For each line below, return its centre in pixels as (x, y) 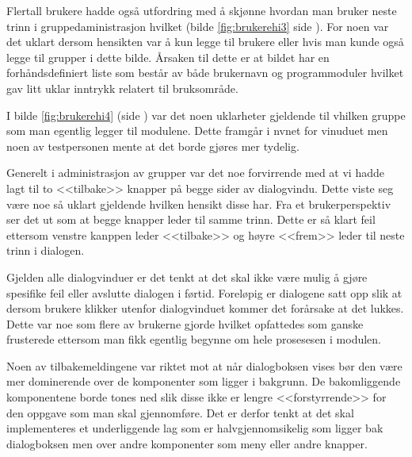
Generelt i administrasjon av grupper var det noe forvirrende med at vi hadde (195, 173)
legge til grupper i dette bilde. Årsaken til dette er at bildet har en (168, 57)
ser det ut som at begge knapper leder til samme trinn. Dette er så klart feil (191, 219)
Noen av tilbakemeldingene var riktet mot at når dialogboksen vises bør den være (204, 365)
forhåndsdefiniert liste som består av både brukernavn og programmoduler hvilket (205, 73)
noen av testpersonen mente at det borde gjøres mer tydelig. (153, 146)
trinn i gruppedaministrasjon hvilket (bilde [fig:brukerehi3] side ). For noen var (198, 26)
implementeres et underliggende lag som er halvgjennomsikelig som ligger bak (195, 428)
